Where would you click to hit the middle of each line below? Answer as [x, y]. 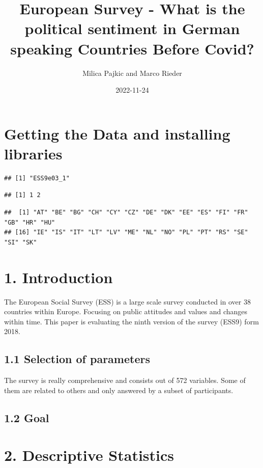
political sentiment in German [132, 28]
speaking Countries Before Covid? [132, 48]
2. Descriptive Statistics [89, 455]
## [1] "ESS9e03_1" [37, 178]
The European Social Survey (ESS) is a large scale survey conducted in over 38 [127, 301]
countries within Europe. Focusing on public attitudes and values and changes [126, 311]
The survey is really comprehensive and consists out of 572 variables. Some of [125, 380]
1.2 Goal [27, 417]
